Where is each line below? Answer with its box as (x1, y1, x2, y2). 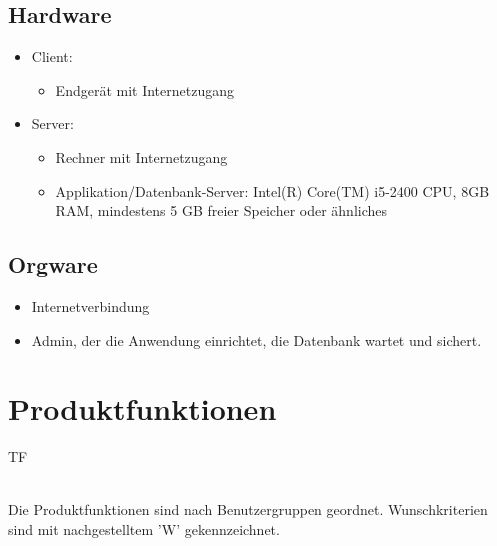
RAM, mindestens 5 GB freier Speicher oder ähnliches (55, 200, 388, 221)
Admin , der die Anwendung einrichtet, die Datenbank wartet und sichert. (31, 329, 482, 350)
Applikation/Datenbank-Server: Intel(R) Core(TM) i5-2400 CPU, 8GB (55, 180, 490, 201)
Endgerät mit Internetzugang (55, 79, 234, 100)
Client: (31, 46, 73, 67)
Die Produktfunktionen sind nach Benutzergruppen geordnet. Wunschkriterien (8, 499, 488, 520)
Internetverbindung (31, 295, 150, 316)
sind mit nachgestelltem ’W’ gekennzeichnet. (8, 519, 280, 540)
